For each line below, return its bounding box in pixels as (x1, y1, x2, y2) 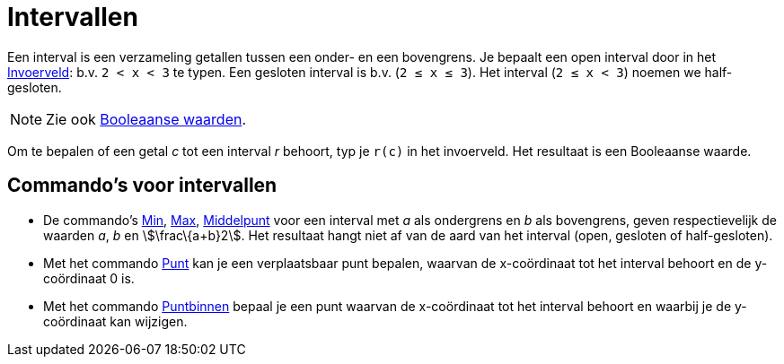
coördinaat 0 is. (43, 270, 135, 286)
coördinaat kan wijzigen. (43, 313, 188, 329)
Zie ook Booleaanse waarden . (46, 109, 247, 128)
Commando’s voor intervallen (7, 174, 277, 197)
